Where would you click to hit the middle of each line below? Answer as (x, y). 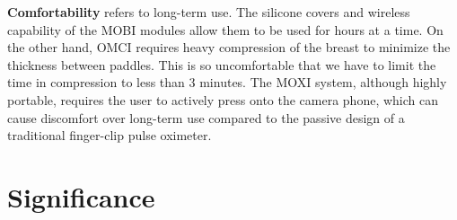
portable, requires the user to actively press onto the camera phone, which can (223, 99)
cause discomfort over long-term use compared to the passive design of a (206, 117)
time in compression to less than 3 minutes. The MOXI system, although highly (227, 82)
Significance (81, 196)
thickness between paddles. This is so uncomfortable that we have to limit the (222, 64)
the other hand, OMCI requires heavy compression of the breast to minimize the (229, 47)
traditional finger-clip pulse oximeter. (110, 135)
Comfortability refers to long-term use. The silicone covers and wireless (209, 12)
